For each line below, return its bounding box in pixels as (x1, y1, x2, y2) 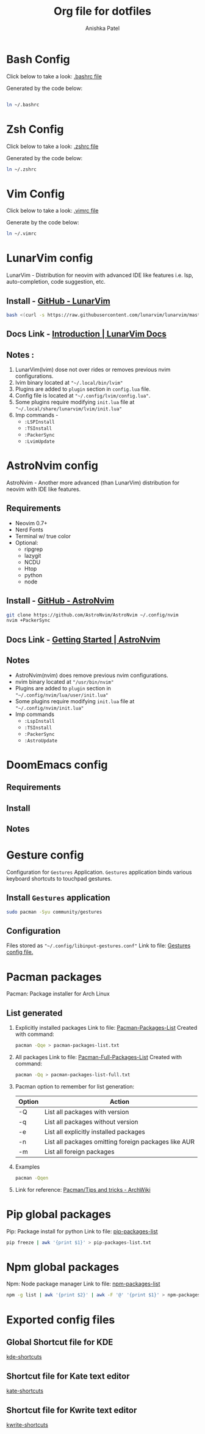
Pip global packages (6, 1207, 112, 1221)
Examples (15, 1163, 40, 1170)
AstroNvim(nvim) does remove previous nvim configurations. (15, 671, 169, 679)
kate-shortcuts (6, 1387, 44, 1395)
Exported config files (6, 1313, 115, 1326)
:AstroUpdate (24, 737, 58, 744)
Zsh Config (6, 122, 64, 136)
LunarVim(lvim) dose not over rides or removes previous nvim (15, 366, 171, 374)
